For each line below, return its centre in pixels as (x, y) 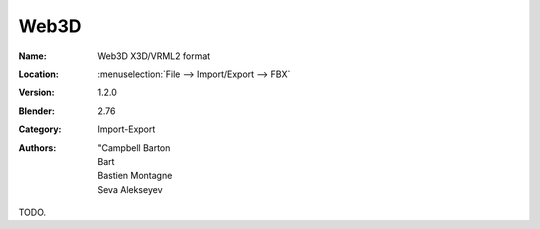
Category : (40, 129)
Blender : (36, 111)
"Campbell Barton (134, 147)
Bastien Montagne (135, 176)
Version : (36, 92)
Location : (38, 74)
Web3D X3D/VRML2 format (154, 56)
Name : (32, 56)
